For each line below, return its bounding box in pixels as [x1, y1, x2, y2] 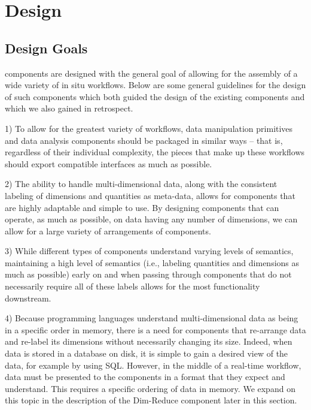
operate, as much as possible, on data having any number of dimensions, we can [5, 213, 298, 225]
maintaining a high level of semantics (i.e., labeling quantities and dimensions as [5, 256, 300, 269]
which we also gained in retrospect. [5, 102, 133, 114]
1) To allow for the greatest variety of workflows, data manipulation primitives [5, 122, 293, 134]
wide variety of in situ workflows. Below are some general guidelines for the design [5, 79, 306, 91]
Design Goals [5, 38, 88, 57]
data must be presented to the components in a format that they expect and [5, 370, 285, 383]
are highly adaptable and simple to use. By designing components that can [5, 201, 279, 213]
